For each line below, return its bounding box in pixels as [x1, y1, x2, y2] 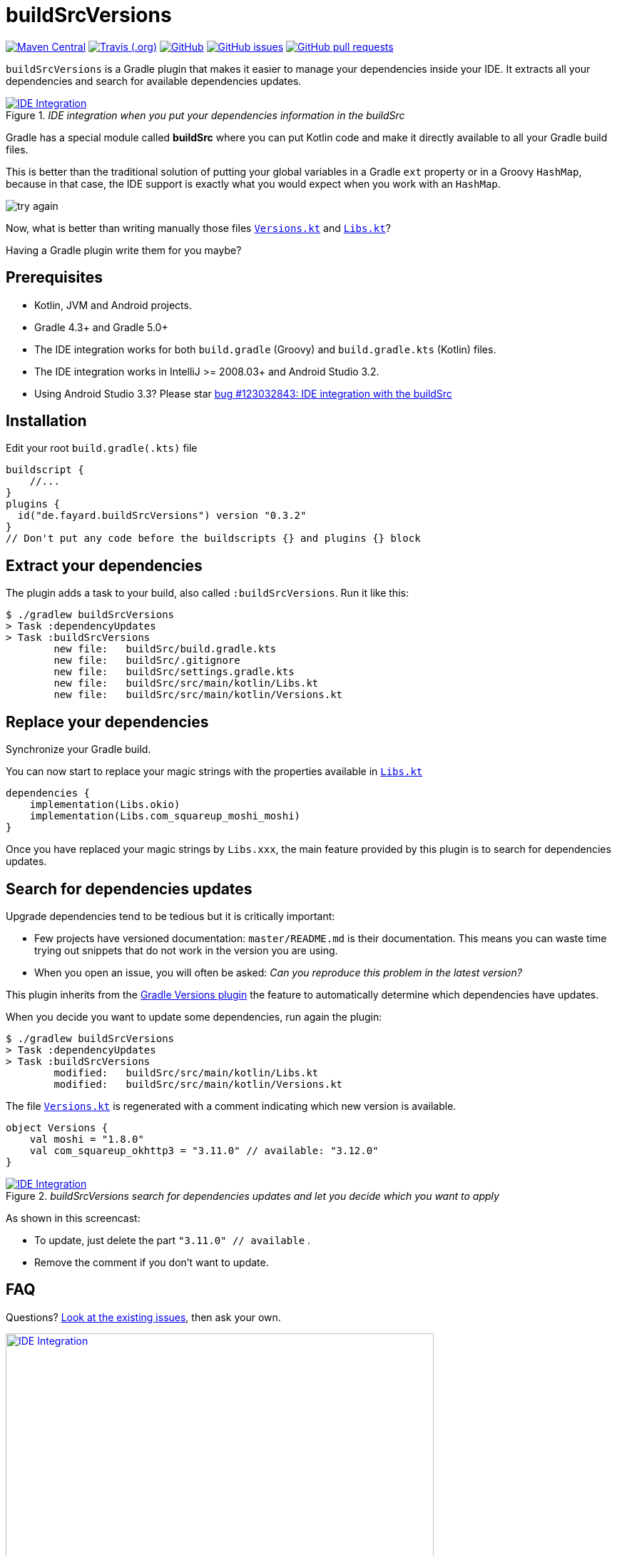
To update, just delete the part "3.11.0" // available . [34, 1233, 311, 1246]
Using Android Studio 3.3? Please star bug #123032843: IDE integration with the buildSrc [34, 387, 452, 400]
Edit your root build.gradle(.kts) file [6, 442, 198, 455]
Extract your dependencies [6, 556, 203, 575]
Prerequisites [6, 268, 103, 287]
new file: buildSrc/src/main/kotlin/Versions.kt [53, 689, 343, 701]
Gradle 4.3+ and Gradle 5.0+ [34, 320, 168, 333]
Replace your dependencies [6, 712, 209, 731]
